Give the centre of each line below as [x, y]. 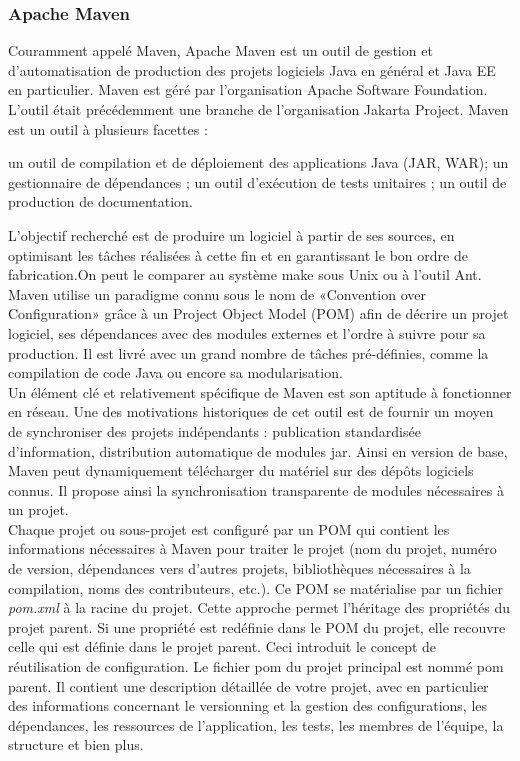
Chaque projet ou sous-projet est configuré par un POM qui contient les [229, 528]
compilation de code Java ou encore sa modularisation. [175, 372]
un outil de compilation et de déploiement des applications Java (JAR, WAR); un [258, 162]
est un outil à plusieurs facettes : [108, 128]
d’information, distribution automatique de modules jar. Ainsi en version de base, [258, 450]
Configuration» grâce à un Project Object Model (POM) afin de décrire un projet [258, 313]
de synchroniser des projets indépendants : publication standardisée [214, 430]
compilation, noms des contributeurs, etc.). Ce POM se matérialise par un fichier [256, 587]
